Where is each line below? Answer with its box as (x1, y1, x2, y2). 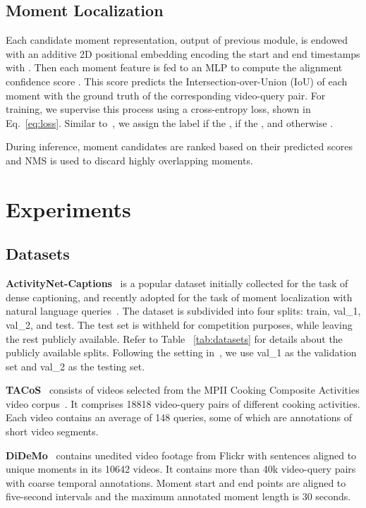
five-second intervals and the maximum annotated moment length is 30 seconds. (6, 489, 351, 504)
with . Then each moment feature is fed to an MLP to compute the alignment (6, 60, 343, 75)
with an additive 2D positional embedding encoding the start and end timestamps (6, 46, 360, 61)
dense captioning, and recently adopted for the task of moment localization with (6, 289, 353, 304)
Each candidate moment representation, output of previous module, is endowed (6, 32, 348, 47)
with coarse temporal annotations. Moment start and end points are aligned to (6, 475, 346, 490)
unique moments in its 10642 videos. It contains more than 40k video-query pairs (6, 461, 356, 476)
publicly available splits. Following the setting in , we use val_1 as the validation (6, 345, 357, 360)
